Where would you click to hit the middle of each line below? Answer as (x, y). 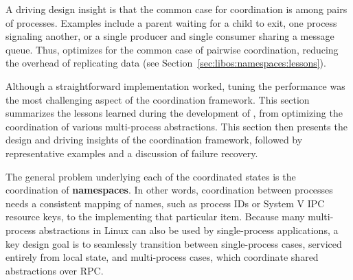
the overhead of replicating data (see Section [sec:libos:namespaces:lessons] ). (166, 63)
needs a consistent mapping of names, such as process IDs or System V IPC (165, 203)
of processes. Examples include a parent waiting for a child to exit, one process (171, 22)
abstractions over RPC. (55, 270)
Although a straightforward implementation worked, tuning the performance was (175, 85)
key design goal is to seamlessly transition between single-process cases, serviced (174, 243)
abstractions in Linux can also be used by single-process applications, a (189, 230)
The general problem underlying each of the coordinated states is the (151, 176)
